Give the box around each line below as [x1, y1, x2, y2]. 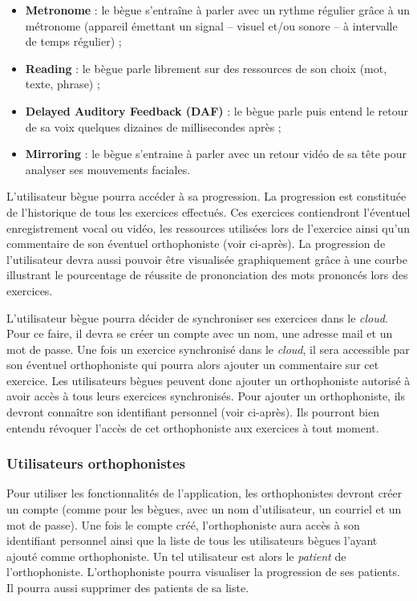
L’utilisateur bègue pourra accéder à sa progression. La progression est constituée [6, 188, 407, 205]
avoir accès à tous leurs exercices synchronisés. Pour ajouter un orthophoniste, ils [6, 388, 405, 404]
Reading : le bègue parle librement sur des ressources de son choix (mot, [25, 59, 387, 76]
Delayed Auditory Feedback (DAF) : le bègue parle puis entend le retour [25, 102, 408, 119]
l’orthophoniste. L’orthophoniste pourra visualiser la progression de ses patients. [6, 563, 400, 580]
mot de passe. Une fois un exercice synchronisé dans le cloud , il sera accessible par [6, 340, 410, 357]
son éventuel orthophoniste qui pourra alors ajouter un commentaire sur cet [6, 356, 379, 373]
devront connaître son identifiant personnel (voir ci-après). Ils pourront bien [6, 404, 379, 420]
